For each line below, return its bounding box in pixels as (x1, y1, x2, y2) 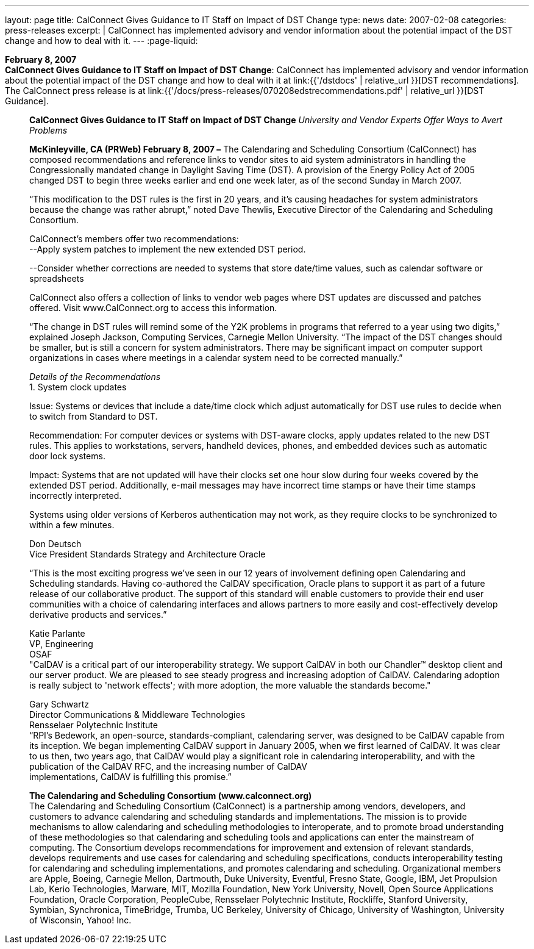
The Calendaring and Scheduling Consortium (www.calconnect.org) (29, 790, 312, 801)
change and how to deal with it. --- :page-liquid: (5, 35, 198, 46)
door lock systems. (29, 451, 105, 461)
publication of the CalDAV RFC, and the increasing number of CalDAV (29, 761, 307, 772)
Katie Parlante (29, 628, 85, 639)
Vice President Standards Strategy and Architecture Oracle (29, 549, 266, 559)
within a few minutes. (29, 520, 115, 530)
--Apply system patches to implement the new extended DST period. (29, 244, 306, 254)
